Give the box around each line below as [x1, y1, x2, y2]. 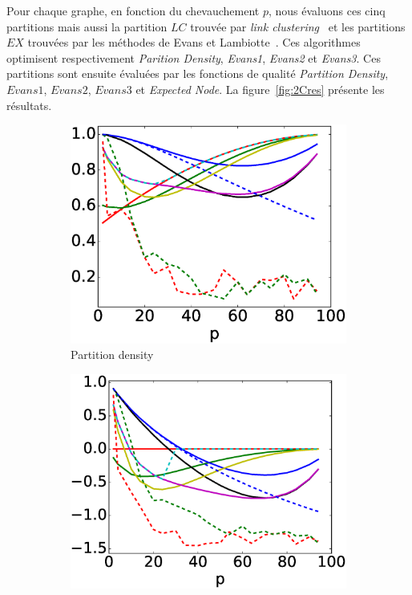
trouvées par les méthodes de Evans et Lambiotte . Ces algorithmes [27, 34, 361, 51]
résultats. [6, 96, 52, 113]
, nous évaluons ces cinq [269, 2, 386, 18]
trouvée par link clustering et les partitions [190, 18, 406, 35]
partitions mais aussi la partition [6, 18, 168, 35]
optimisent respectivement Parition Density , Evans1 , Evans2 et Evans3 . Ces [6, 49, 381, 66]
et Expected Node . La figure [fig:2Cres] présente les [135, 80, 385, 97]
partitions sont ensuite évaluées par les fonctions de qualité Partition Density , [6, 65, 389, 82]
